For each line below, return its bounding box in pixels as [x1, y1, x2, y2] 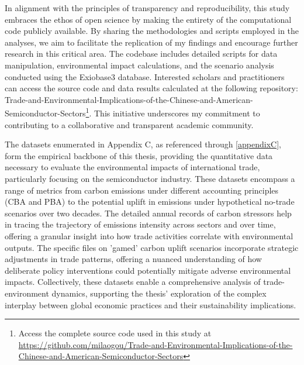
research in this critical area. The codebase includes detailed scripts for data [5, 47, 278, 60]
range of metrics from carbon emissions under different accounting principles [5, 184, 279, 196]
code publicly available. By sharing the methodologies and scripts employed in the [5, 25, 299, 37]
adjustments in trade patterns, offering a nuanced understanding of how [5, 253, 262, 265]
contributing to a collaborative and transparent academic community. [5, 118, 254, 130]
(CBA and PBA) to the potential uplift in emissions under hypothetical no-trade [5, 195, 295, 208]
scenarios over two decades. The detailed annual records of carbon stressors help [5, 206, 292, 219]
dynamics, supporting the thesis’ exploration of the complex [51, 287, 267, 299]
